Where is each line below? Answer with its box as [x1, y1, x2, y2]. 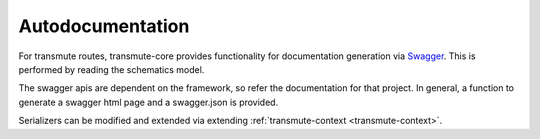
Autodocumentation [18, 15, 190, 37]
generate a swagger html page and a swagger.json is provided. [18, 96, 279, 108]
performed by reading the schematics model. [18, 63, 205, 75]
